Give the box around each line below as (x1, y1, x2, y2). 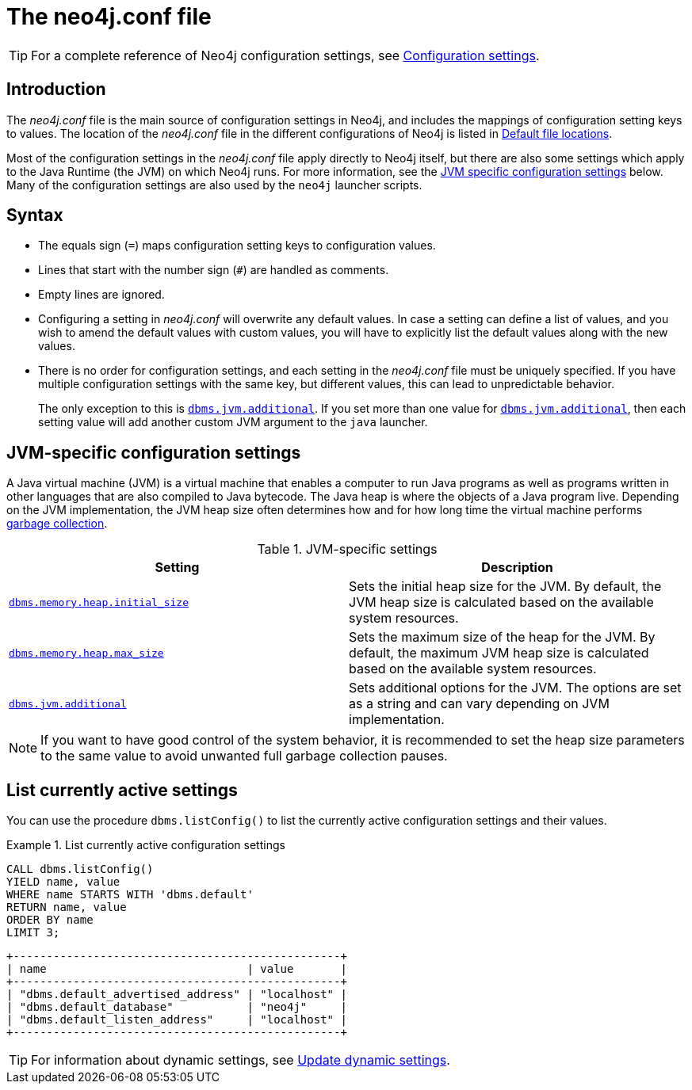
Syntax (6, 205, 63, 226)
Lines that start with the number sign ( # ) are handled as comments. (38, 263, 389, 277)
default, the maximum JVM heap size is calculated (349, 645, 649, 661)
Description (481, 559, 553, 576)
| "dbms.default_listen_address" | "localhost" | (6, 1013, 347, 1027)
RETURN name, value (6, 901, 127, 914)
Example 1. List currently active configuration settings (6, 838, 285, 852)
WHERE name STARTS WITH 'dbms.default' (6, 888, 254, 901)
